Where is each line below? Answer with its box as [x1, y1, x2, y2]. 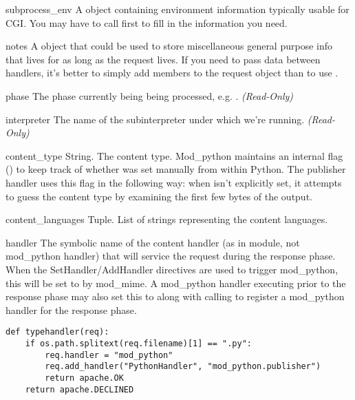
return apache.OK [45, 372, 124, 383]
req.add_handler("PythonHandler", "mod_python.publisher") [45, 361, 321, 372]
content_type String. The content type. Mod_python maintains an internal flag [6, 148, 343, 162]
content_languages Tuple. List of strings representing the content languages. [6, 212, 328, 227]
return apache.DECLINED [25, 384, 134, 394]
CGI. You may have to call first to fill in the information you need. [6, 15, 288, 30]
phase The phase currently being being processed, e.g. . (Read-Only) [6, 88, 294, 103]
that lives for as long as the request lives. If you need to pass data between [6, 52, 321, 66]
